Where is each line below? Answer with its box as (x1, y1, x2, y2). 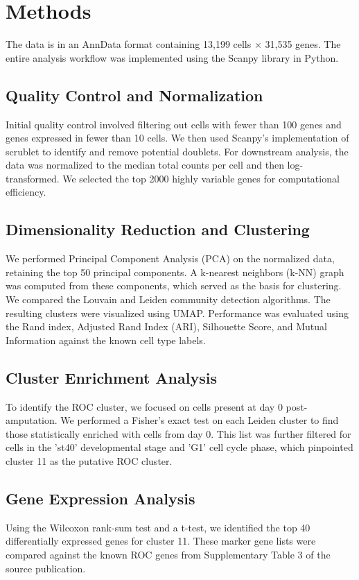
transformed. (6, 171, 60, 185)
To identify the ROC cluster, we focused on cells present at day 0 (6, 399, 283, 413)
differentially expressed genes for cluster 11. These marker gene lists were (6, 534, 316, 548)
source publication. (6, 561, 86, 575)
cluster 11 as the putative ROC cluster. (6, 454, 173, 468)
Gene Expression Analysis (6, 488, 195, 509)
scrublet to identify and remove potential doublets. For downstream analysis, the (6, 144, 349, 158)
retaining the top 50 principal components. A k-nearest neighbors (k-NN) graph (6, 264, 344, 279)
